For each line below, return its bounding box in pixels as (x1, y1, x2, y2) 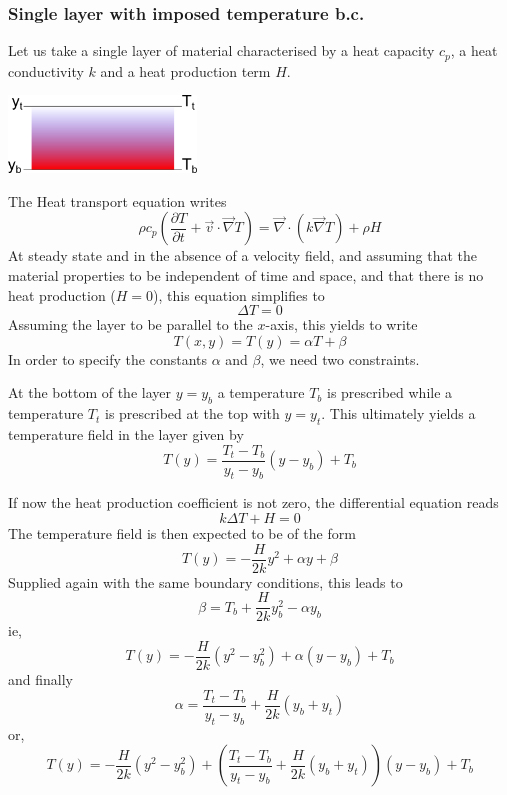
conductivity (8, 60, 84, 81)
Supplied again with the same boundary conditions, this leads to (8, 571, 403, 592)
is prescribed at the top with (104, 403, 280, 424)
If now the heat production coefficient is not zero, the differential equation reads (8, 492, 499, 513)
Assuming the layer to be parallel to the (8, 314, 253, 335)
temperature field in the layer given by (8, 424, 244, 445)
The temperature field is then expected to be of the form (8, 523, 356, 544)
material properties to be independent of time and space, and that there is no (8, 265, 484, 286)
